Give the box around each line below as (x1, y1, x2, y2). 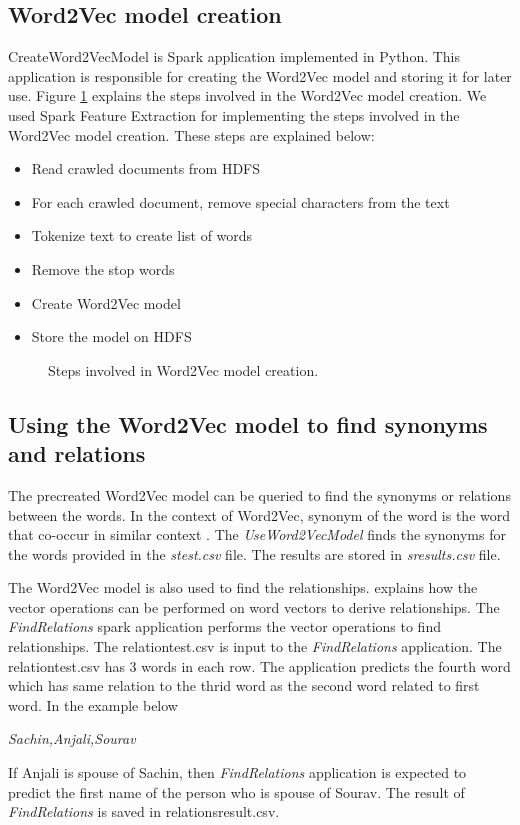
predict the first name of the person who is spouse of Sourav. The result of (8, 781, 465, 802)
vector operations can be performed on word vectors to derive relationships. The (8, 596, 500, 617)
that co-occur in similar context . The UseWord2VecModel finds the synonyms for (8, 524, 506, 545)
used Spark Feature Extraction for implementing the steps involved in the (8, 104, 460, 125)
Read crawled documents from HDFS (31, 158, 261, 179)
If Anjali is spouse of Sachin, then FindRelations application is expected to (8, 762, 467, 783)
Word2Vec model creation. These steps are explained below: (8, 124, 375, 145)
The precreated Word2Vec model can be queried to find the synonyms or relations (8, 484, 511, 505)
